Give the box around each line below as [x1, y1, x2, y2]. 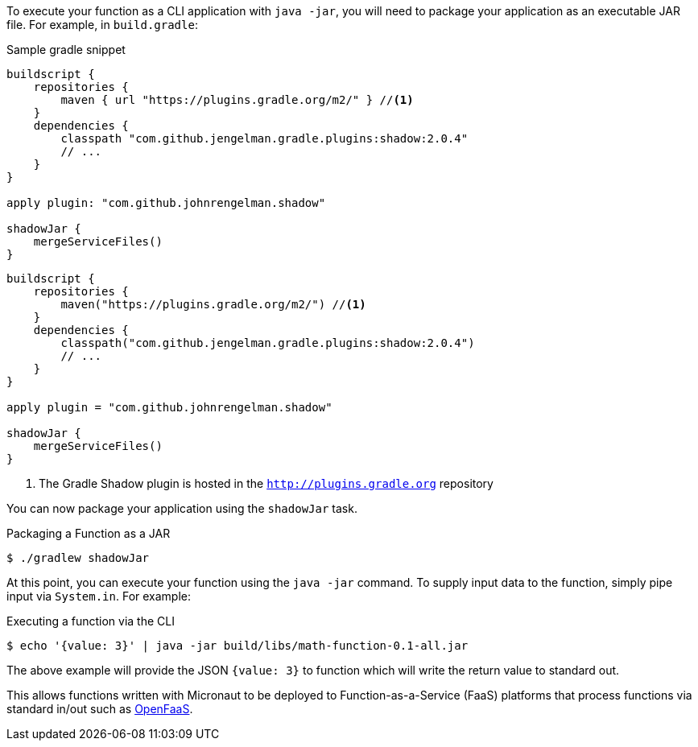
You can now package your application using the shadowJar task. [6, 501, 357, 515]
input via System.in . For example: [6, 589, 192, 603]
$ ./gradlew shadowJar [6, 551, 150, 564]
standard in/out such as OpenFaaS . [6, 702, 193, 716]
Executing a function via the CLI [6, 614, 175, 628]
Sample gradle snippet [6, 43, 126, 56]
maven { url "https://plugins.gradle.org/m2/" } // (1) [60, 93, 414, 106]
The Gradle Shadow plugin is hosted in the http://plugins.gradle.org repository [39, 477, 494, 490]
